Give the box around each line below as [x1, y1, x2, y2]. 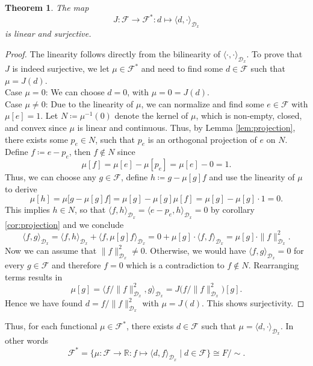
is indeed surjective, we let [12, 62, 110, 75]
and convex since [5, 121, 67, 134]
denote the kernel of [114, 109, 188, 122]
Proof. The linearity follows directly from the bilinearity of [5, 47, 220, 60]
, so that [74, 203, 106, 216]
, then [69, 145, 91, 158]
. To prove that [246, 47, 303, 60]
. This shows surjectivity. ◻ [202, 297, 305, 309]
